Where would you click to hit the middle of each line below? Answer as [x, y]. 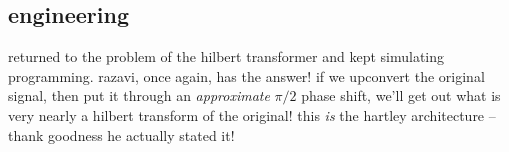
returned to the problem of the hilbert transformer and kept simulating [226, 56]
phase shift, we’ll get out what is [401, 95]
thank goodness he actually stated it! [121, 134]
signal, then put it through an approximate [139, 95]
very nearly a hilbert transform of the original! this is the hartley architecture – [252, 114]
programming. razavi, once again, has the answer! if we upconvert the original [246, 75]
